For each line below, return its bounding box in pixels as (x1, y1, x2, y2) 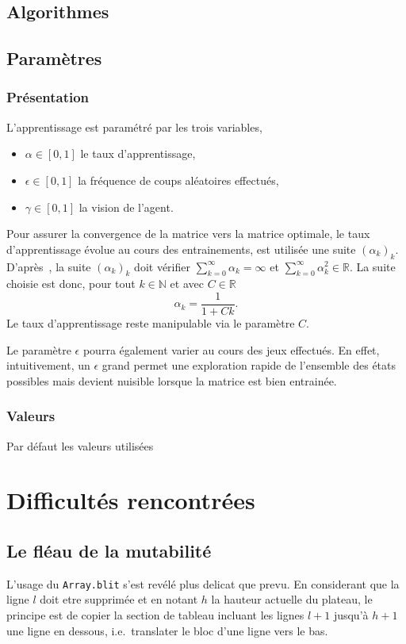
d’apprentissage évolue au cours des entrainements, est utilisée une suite (6, 240, 356, 257)
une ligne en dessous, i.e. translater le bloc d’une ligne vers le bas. (6, 622, 328, 638)
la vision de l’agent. (79, 198, 174, 215)
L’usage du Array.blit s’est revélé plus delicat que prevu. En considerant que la (6, 575, 400, 592)
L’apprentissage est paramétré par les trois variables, (6, 118, 262, 135)
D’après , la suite (6, 258, 91, 274)
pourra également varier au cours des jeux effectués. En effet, (82, 341, 380, 358)
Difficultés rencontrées (6, 484, 255, 516)
